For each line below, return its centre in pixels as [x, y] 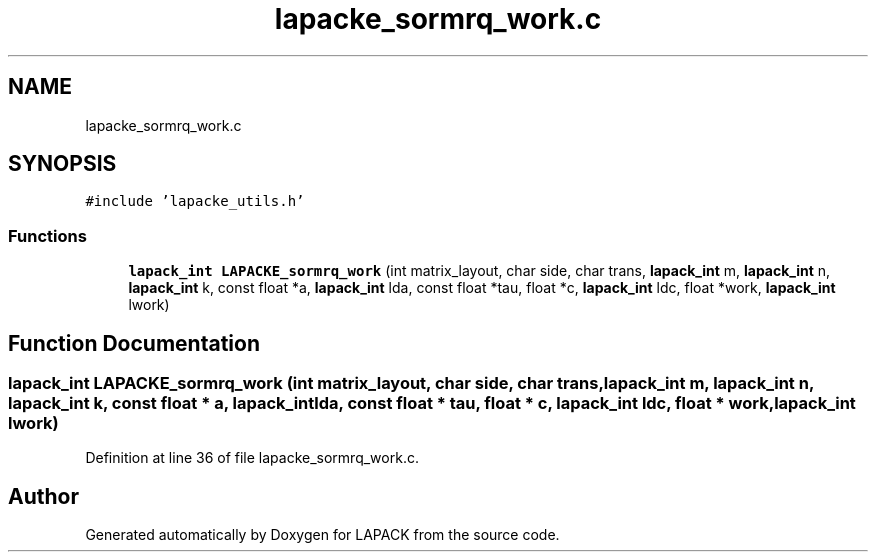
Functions [47, 235]
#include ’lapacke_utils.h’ [195, 201]
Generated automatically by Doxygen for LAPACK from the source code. [322, 535]
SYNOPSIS [62, 164]
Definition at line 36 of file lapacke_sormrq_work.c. [252, 458]
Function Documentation [134, 343]
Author [43, 496]
